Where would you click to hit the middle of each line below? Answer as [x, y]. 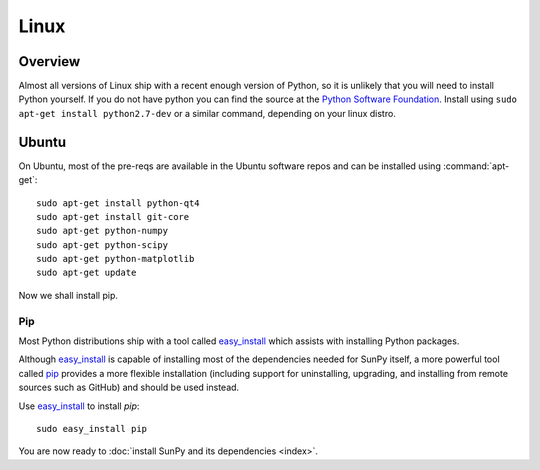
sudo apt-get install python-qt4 [118, 203]
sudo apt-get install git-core [113, 216]
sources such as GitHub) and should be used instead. [129, 387]
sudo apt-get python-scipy [102, 244]
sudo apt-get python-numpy [102, 231]
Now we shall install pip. [68, 295]
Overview [49, 61]
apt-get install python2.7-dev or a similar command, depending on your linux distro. [207, 113]
